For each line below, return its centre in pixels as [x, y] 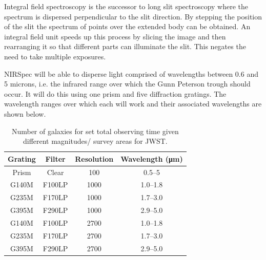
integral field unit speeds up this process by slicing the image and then [115, 36]
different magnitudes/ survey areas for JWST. [95, 141]
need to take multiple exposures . [55, 56]
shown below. [25, 113]
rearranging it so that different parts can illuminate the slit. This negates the [125, 46]
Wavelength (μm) [152, 158]
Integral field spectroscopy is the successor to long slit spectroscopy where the [126, 6]
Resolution [94, 158]
